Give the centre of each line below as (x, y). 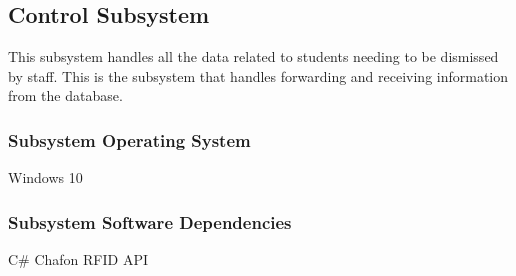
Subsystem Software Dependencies (150, 221)
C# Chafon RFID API (78, 259)
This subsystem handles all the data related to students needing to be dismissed (253, 56)
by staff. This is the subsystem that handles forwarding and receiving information (258, 75)
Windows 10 (45, 177)
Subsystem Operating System (129, 139)
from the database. (65, 95)
